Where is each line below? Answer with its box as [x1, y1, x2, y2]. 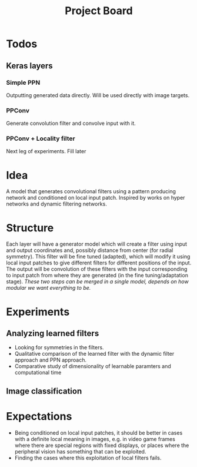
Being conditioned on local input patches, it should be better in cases [14, 429, 183, 436]
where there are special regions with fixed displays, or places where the [14, 442, 189, 449]
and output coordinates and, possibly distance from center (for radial [6, 247, 173, 254]
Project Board [64, 4, 133, 18]
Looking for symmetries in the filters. [14, 344, 104, 351]
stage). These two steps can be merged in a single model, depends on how [6, 278, 189, 285]
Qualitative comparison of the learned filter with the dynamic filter [14, 350, 175, 357]
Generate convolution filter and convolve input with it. [6, 120, 136, 127]
